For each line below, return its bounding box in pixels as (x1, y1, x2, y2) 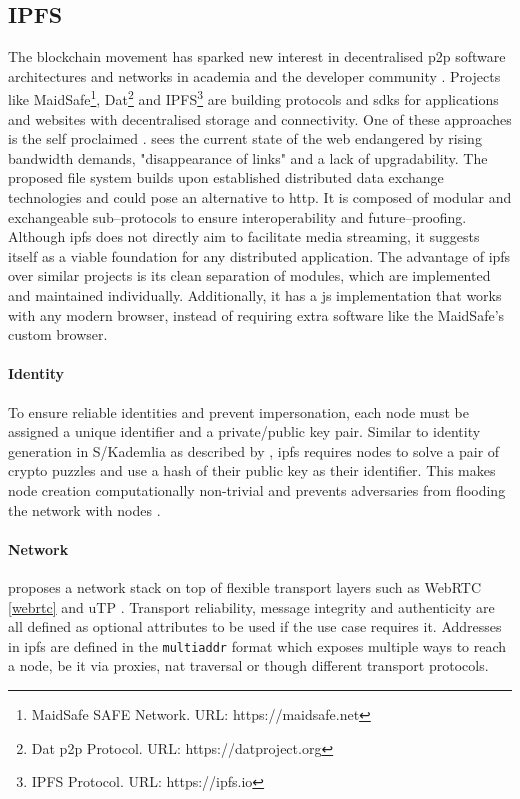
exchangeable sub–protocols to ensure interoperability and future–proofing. (8, 206, 467, 227)
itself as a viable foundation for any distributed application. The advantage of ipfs (8, 245, 511, 266)
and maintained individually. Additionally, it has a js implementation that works (8, 284, 502, 305)
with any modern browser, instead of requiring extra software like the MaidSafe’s (8, 304, 505, 325)
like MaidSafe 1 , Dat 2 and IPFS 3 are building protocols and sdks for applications (8, 86, 499, 110)
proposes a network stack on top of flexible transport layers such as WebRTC (8, 576, 482, 597)
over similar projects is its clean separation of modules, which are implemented (8, 265, 491, 286)
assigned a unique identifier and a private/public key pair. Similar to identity (8, 421, 481, 442)
